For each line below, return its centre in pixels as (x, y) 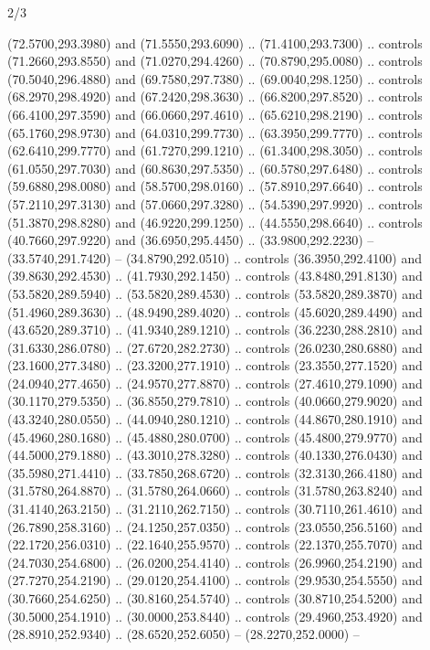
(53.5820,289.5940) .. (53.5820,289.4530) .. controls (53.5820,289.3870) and (215, 293)
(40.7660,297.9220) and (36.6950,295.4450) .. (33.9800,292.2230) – (191, 240)
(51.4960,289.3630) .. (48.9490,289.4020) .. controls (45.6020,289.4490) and (215, 311)
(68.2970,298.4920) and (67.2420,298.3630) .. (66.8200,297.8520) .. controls (215, 96)
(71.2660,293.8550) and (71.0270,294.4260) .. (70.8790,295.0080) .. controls (215, 61)
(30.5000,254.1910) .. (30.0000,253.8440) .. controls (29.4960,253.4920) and (215, 616)
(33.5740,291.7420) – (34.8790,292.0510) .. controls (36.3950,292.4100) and (215, 257)
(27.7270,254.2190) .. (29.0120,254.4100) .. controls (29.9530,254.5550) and (215, 580)
